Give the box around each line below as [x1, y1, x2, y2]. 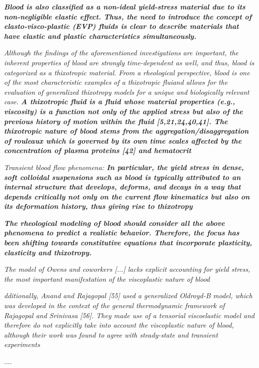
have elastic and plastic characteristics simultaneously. [4, 30, 197, 41]
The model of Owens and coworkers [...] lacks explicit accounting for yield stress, [4, 264, 251, 274]
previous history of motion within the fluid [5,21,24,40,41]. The [4, 116, 228, 126]
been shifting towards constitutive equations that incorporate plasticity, [4, 237, 253, 248]
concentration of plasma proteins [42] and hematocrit [4, 145, 191, 156]
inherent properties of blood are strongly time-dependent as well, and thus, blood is [4, 57, 255, 67]
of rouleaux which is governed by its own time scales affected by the [4, 135, 242, 146]
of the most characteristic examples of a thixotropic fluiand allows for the [4, 77, 228, 87]
